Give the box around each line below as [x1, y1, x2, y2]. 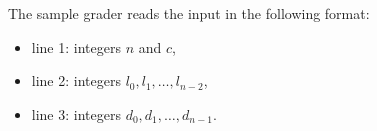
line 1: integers [31, 36, 121, 57]
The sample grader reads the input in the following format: [8, 3, 370, 23]
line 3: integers [31, 103, 121, 124]
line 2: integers [31, 70, 121, 91]
